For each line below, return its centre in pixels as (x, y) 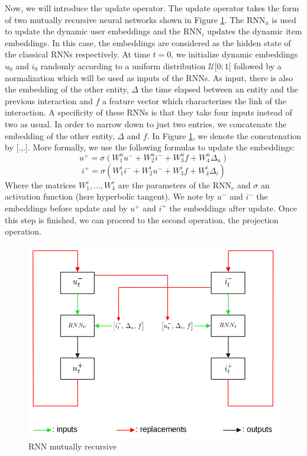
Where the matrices (41, 184)
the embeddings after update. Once (233, 208)
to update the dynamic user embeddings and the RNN (104, 31)
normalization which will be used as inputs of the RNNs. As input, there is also (149, 77)
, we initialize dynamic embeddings (235, 54)
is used (284, 19)
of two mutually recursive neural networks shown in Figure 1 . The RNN (135, 19)
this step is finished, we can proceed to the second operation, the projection (142, 219)
